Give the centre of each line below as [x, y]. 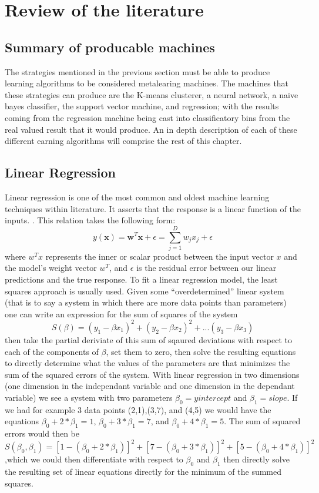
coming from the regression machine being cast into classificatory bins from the [147, 117]
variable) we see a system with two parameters [89, 397]
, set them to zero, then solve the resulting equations [201, 351]
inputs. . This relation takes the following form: [90, 220]
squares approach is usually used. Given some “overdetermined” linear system [145, 291]
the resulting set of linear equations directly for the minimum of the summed [143, 471]
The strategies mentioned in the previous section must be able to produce [137, 71]
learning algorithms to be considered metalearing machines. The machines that [147, 83]
